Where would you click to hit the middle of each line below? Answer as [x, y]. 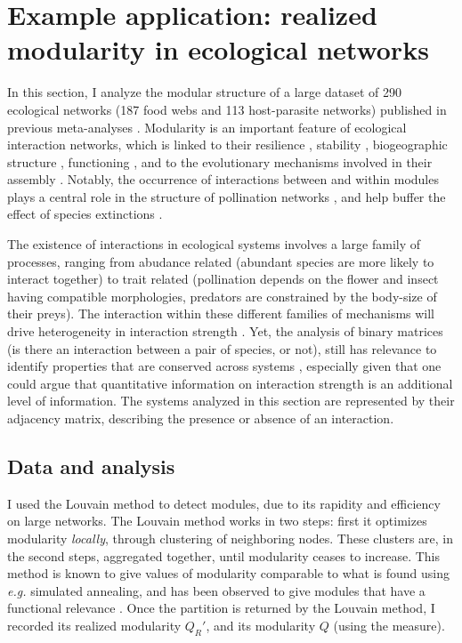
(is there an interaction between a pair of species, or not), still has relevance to [222, 348]
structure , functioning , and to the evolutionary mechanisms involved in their [220, 161]
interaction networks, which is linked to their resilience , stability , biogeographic [227, 145]
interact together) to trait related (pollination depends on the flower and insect [223, 279]
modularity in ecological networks [218, 49]
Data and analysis [91, 466]
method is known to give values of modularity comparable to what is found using [229, 573]
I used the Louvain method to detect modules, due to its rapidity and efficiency [224, 503]
